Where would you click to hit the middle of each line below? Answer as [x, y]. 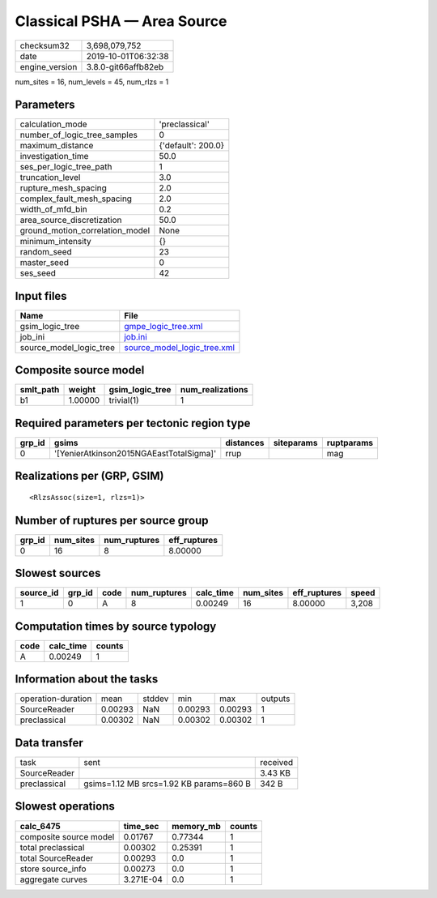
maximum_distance [57, 146]
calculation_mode [54, 124]
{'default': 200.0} [192, 146]
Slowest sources [58, 573]
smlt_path [40, 390]
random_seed [46, 252]
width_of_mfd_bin [54, 209]
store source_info [53, 869]
